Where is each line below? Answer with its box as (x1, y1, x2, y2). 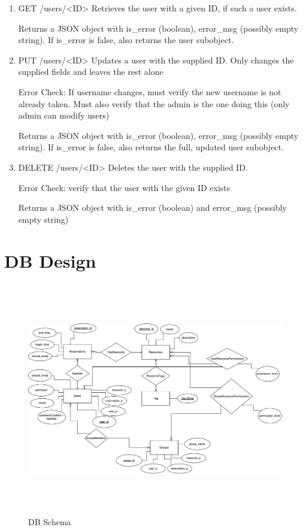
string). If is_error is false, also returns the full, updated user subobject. (18, 141, 284, 153)
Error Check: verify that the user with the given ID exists (18, 181, 231, 193)
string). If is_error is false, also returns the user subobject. (18, 34, 234, 46)
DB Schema (28, 516, 71, 528)
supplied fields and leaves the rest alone (18, 65, 163, 78)
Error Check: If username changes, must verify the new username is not (18, 85, 281, 98)
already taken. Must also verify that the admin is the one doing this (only (18, 97, 290, 110)
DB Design (4, 248, 96, 272)
